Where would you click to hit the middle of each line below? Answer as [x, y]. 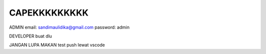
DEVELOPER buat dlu [31, 36]
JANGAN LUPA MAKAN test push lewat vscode [57, 45]
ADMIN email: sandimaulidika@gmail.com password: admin [69, 27]
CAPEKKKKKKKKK [49, 13]
